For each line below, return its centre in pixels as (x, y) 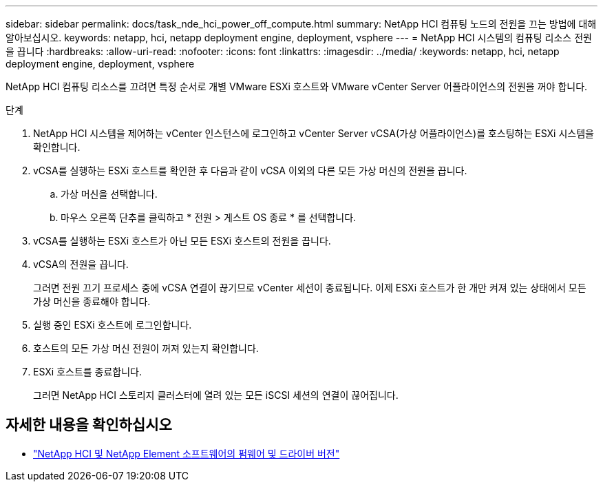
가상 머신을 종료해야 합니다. (92, 301)
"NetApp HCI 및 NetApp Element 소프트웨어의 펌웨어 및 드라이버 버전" (187, 453)
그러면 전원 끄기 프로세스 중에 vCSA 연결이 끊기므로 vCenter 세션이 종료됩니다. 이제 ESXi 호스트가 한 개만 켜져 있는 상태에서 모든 (310, 288)
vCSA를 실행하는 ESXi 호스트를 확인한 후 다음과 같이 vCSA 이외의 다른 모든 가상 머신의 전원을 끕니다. (250, 170)
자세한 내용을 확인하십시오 (89, 425)
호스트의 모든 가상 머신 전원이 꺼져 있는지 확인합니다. (146, 348)
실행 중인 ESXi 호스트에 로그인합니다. (113, 325)
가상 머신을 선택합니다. (109, 194)
